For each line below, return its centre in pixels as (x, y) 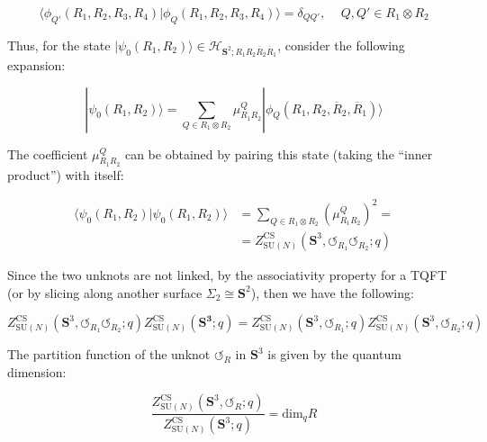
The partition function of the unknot (109, 354)
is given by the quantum (334, 354)
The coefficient (48, 153)
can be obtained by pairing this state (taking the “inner (279, 153)
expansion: (36, 64)
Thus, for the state (59, 45)
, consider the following (341, 45)
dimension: (37, 371)
